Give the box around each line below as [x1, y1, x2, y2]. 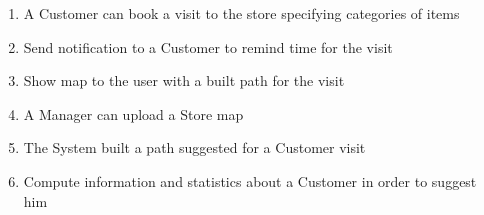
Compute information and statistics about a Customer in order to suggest [23, 170, 477, 191]
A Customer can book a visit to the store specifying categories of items [23, 3, 460, 23]
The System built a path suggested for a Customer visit [23, 137, 366, 158]
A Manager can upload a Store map [23, 103, 244, 124]
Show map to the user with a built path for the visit [23, 70, 345, 91]
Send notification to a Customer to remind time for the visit [23, 36, 393, 57]
